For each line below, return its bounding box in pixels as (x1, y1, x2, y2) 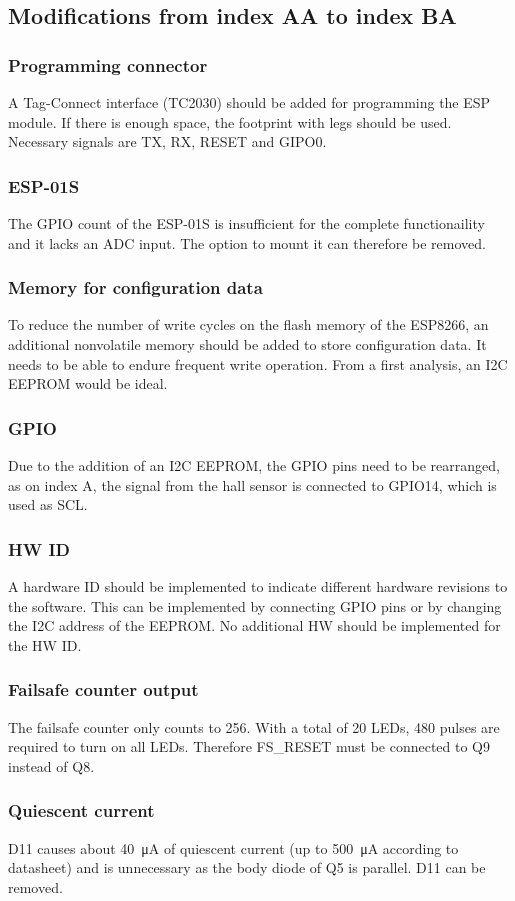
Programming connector (8, 52, 208, 77)
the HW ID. (8, 634, 82, 655)
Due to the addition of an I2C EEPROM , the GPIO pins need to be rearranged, (8, 455, 500, 475)
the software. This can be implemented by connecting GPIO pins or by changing (8, 595, 502, 616)
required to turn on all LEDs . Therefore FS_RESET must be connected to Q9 (8, 736, 491, 757)
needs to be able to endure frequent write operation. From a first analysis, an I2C (8, 353, 508, 374)
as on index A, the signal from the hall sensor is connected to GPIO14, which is (8, 474, 497, 495)
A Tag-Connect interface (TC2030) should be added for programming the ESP (8, 92, 491, 112)
